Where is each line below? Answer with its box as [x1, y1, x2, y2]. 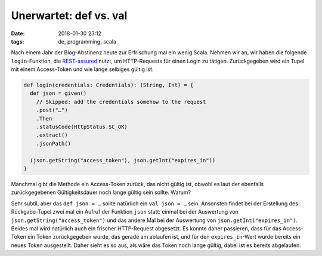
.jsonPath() [36, 140, 72, 147]
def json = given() [30, 90, 87, 97]
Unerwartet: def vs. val [11, 9, 128, 22]
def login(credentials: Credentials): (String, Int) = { [23, 82, 194, 89]
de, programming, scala [58, 38, 116, 45]
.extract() [36, 132, 68, 138]
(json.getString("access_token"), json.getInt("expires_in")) [30, 157, 216, 164]
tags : [11, 38, 24, 45]
